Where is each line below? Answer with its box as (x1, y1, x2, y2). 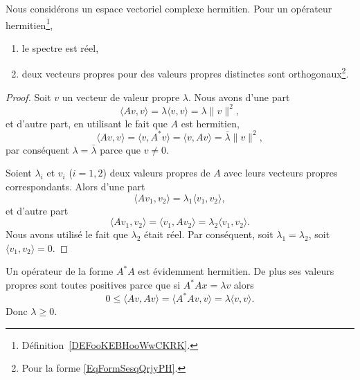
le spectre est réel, (21, 40, 99, 55)
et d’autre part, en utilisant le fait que (6, 116, 168, 130)
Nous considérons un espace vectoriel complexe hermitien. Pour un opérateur (6, 1, 332, 15)
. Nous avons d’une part (188, 89, 290, 104)
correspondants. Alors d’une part (6, 179, 145, 194)
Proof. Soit (6, 89, 51, 104)
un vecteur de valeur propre (62, 89, 180, 104)
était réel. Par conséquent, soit (143, 227, 273, 242)
